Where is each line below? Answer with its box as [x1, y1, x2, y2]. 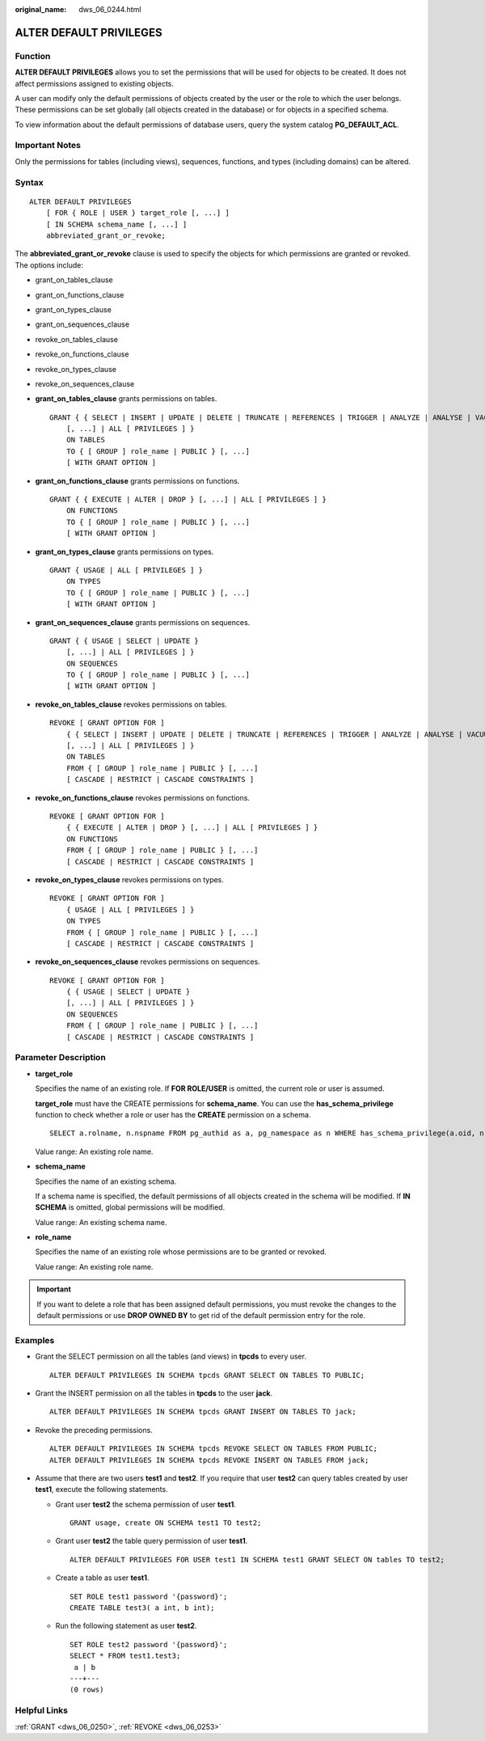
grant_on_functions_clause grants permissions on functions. [35, 475, 240, 485]
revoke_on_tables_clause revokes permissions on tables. [35, 699, 228, 709]
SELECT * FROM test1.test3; [70, 1651, 181, 1661]
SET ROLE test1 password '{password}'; [70, 1591, 228, 1601]
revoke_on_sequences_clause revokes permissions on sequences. [35, 957, 260, 966]
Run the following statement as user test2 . [55, 1621, 197, 1631]
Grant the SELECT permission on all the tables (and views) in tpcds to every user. [35, 1351, 307, 1362]
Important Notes [15, 140, 81, 151]
